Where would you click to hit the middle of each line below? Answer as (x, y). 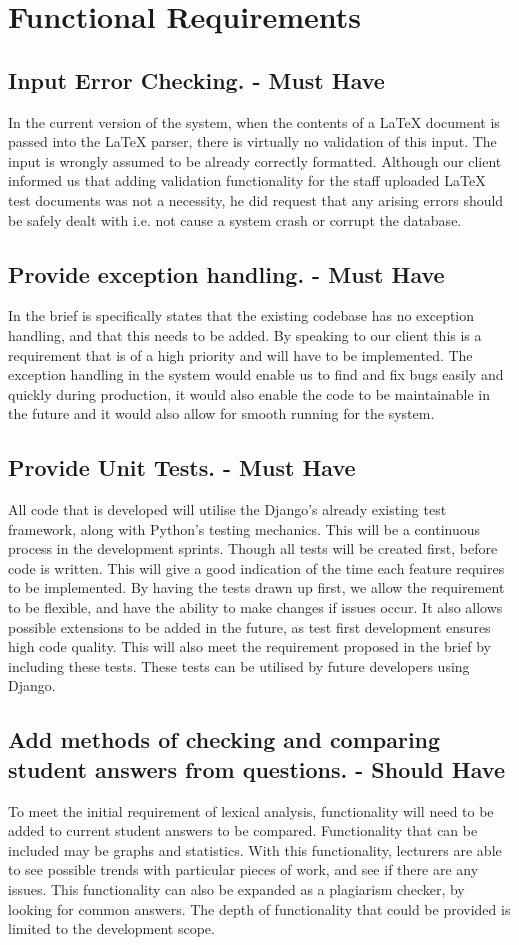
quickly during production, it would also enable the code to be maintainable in (249, 393)
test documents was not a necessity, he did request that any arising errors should (256, 199)
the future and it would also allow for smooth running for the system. (221, 413)
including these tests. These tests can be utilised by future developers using (239, 665)
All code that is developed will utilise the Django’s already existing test (227, 509)
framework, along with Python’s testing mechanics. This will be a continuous (244, 528)
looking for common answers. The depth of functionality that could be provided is (259, 908)
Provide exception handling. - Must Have (226, 273)
